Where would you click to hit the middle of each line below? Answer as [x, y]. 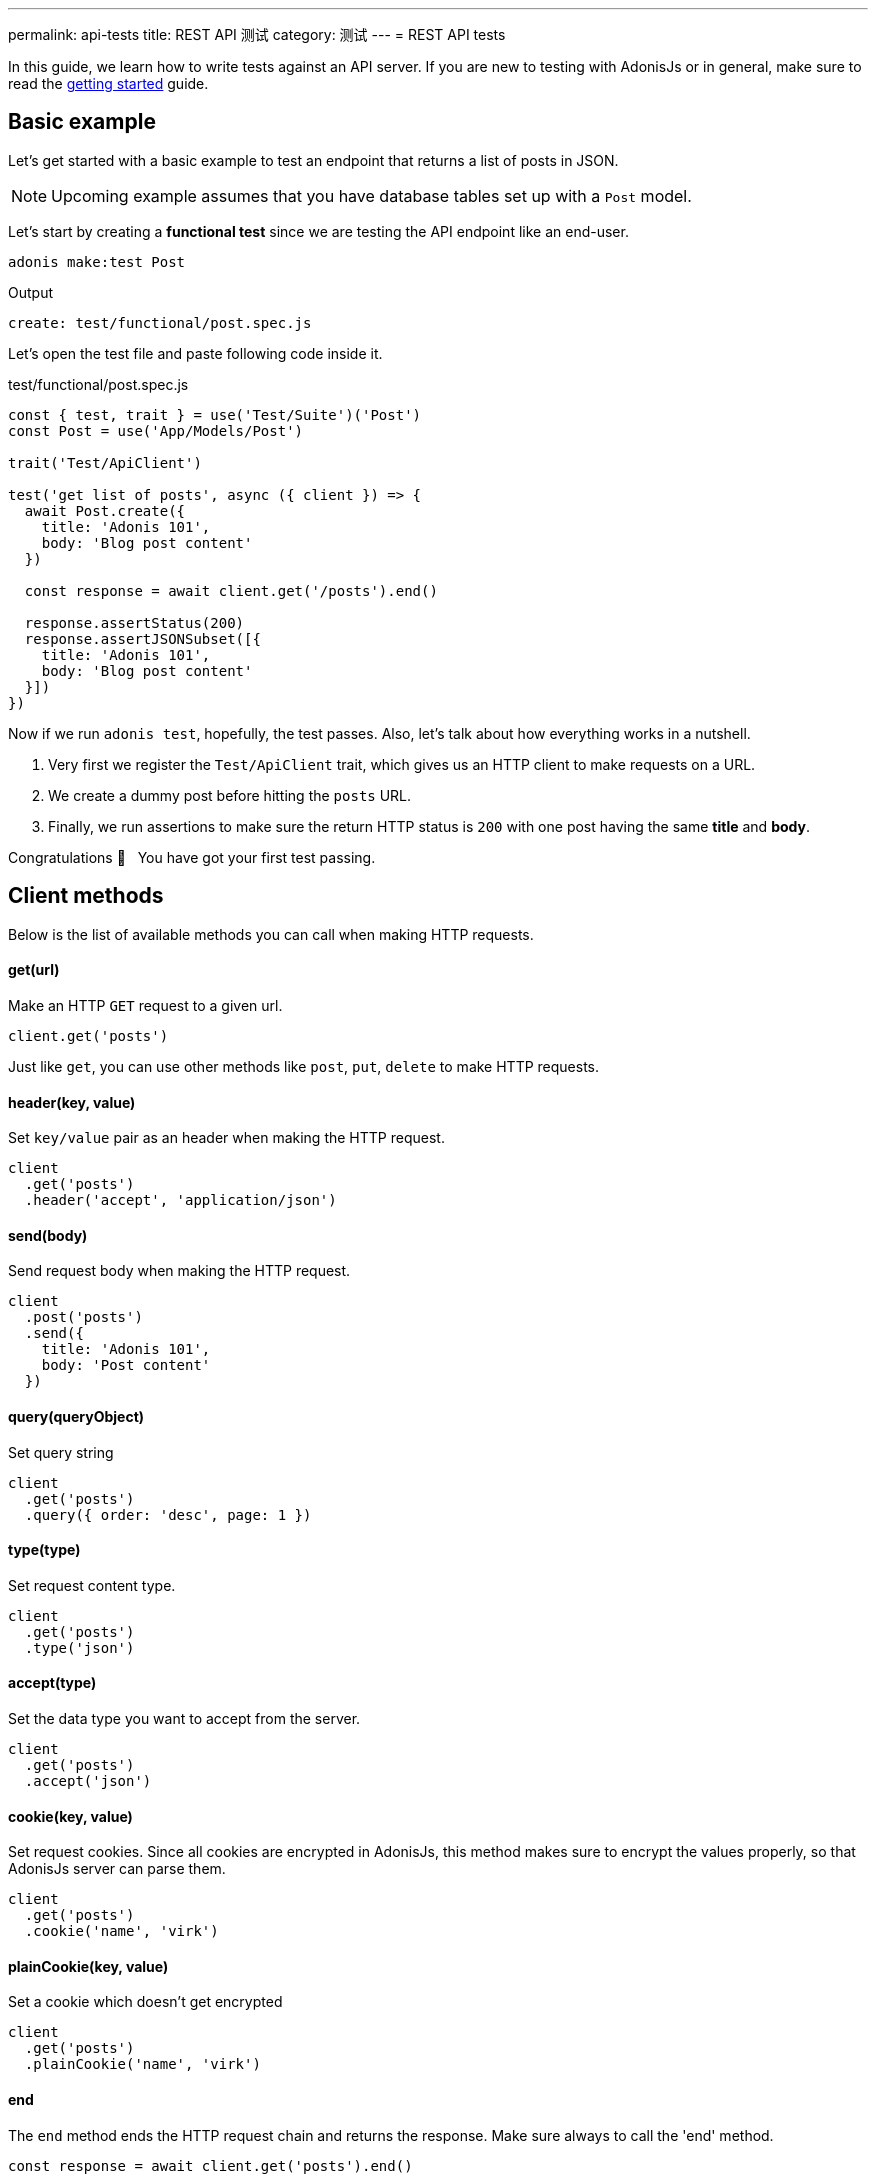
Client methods [86, 896]
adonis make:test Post [97, 261]
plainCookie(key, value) [88, 1966]
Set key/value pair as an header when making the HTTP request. [226, 1138]
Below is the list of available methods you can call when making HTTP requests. [271, 934]
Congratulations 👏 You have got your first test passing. [192, 857]
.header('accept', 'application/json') [180, 1200]
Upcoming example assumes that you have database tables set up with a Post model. [371, 195]
